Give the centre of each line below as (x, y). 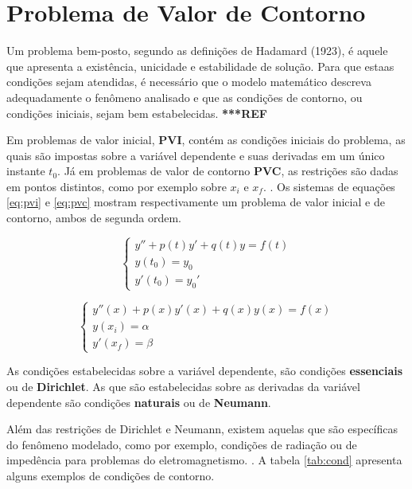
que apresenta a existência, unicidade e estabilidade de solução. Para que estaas (200, 66)
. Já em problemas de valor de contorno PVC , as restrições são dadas (228, 171)
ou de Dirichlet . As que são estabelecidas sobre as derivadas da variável (183, 387)
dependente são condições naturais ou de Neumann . (139, 402)
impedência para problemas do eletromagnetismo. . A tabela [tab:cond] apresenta (204, 460)
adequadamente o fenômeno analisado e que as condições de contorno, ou (185, 97)
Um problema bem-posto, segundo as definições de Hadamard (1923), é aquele (197, 51)
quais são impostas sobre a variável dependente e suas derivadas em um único (196, 155)
